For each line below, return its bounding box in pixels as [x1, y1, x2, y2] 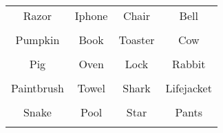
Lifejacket [165, 80, 212, 96]
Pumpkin [15, 32, 60, 48]
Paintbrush [11, 80, 64, 96]
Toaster [118, 32, 155, 48]
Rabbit [172, 56, 206, 72]
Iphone [74, 8, 108, 23]
